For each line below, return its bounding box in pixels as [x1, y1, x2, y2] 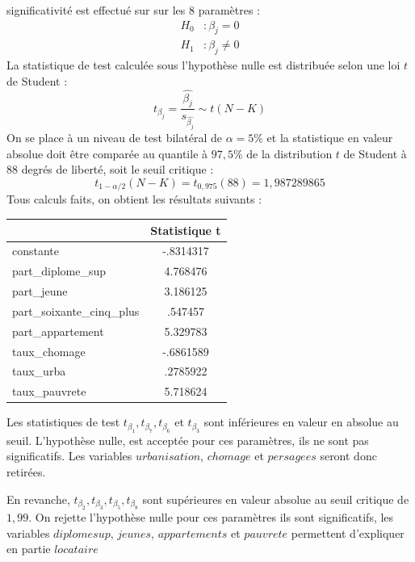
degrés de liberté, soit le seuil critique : [21, 161, 214, 178]
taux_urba [12, 363, 66, 380]
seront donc [320, 447, 377, 464]
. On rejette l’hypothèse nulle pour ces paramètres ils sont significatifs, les [28, 508, 394, 525]
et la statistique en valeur [266, 129, 393, 146]
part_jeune [12, 283, 68, 300]
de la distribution [246, 145, 333, 161]
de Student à [343, 145, 407, 161]
